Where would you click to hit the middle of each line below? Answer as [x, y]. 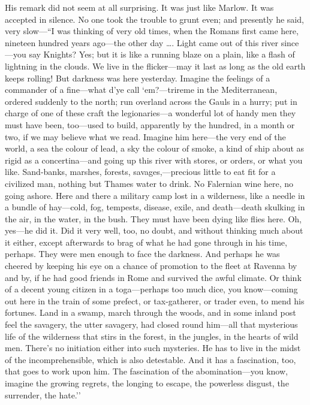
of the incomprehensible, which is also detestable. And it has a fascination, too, [151, 359]
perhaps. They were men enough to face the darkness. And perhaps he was [142, 254]
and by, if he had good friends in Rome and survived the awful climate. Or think [153, 277]
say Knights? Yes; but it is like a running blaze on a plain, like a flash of [162, 54]
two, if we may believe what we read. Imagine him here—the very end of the [145, 136]
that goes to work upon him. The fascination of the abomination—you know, [146, 371]
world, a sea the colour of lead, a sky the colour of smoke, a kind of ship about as [155, 148]
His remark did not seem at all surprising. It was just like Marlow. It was [139, 7]
